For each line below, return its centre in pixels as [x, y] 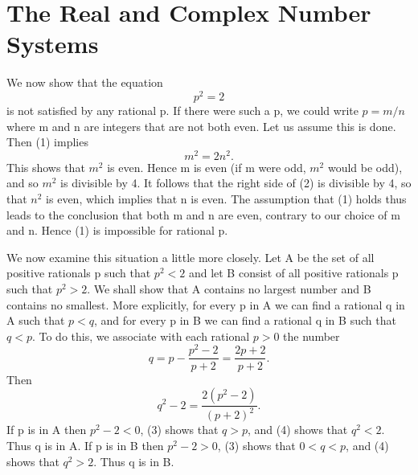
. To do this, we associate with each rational [141, 336]
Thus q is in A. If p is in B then [85, 446]
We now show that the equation [85, 82]
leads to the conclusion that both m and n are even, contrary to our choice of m [203, 214]
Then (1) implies [47, 142]
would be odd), [365, 167]
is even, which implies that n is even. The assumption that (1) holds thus [226, 199]
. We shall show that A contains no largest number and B [229, 289]
